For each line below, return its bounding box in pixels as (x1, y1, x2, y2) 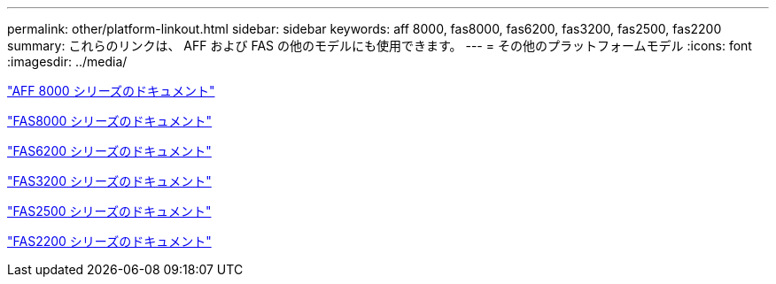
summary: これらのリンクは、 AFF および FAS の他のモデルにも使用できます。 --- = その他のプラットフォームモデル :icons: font (7, 38, 752, 53)
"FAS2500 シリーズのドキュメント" (7, 203, 212, 219)
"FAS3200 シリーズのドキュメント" (7, 173, 212, 188)
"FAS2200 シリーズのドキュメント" (7, 234, 212, 249)
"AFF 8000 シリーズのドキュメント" (7, 83, 215, 98)
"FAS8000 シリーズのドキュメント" (7, 113, 213, 128)
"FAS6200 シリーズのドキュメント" (7, 143, 212, 158)
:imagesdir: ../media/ (7, 54, 128, 69)
